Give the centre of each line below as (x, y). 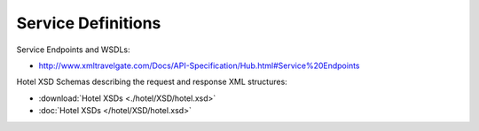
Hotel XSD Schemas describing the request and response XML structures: (152, 82)
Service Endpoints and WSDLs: (73, 50)
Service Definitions (89, 23)
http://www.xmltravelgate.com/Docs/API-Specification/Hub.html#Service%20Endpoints (199, 65)
